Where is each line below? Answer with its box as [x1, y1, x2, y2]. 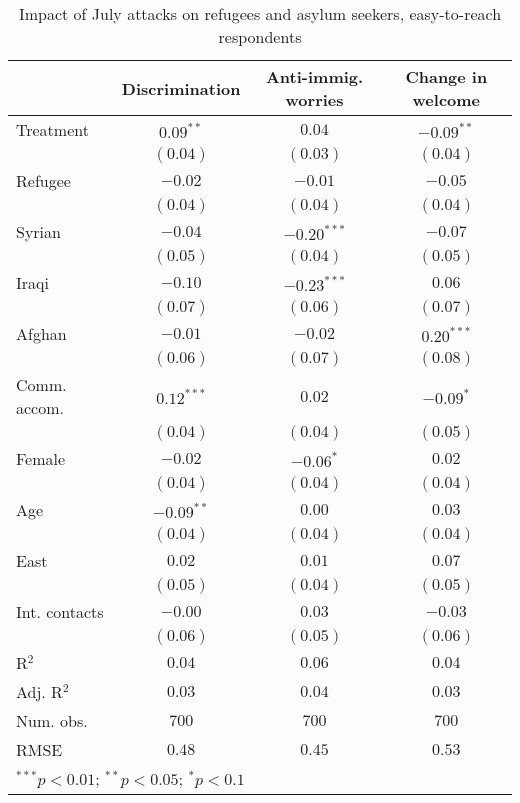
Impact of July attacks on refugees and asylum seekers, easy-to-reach [18, 2, 502, 25]
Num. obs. [16, 709, 88, 732]
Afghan [16, 322, 67, 345]
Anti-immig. [265, 65, 364, 88]
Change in [405, 65, 488, 88]
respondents [218, 25, 302, 48]
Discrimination [121, 76, 241, 100]
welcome [412, 88, 481, 111]
